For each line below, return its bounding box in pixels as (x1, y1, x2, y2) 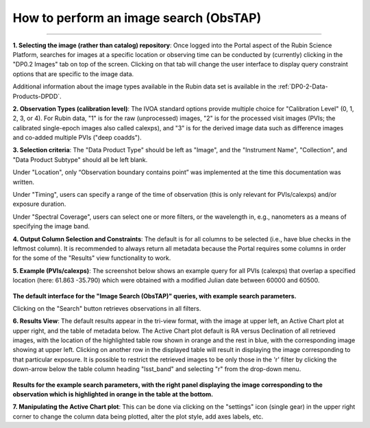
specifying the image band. (12, 222, 90, 230)
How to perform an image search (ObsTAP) (12, 10, 262, 25)
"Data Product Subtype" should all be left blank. (12, 155, 148, 164)
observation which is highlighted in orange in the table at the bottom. (12, 390, 214, 399)
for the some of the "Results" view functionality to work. (12, 254, 171, 262)
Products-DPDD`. (12, 92, 62, 100)
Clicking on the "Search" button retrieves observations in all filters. (12, 304, 201, 312)
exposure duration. (12, 200, 66, 209)
